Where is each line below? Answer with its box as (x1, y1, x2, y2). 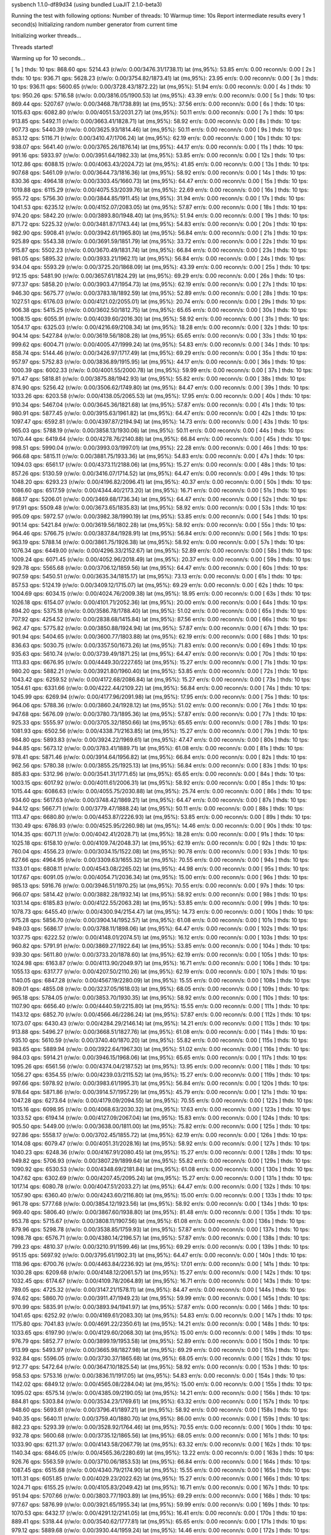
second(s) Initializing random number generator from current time (11, 20, 178, 28)
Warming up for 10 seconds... (11, 54, 86, 61)
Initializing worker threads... (11, 32, 82, 39)
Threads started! (11, 43, 54, 50)
